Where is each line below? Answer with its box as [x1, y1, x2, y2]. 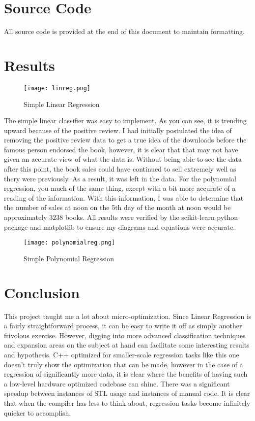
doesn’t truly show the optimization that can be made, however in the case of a [4, 359, 243, 369]
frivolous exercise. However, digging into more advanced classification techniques [4, 330, 246, 340]
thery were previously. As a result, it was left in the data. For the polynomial [4, 173, 236, 183]
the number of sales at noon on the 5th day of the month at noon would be [4, 202, 231, 212]
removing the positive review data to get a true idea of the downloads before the [4, 135, 247, 145]
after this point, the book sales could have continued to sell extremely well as [4, 164, 236, 174]
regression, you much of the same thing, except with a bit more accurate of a [4, 183, 236, 193]
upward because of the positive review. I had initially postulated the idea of [4, 125, 232, 135]
